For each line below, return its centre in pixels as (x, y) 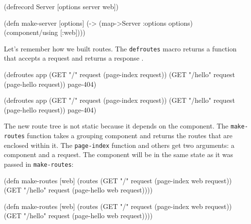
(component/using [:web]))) (45, 32)
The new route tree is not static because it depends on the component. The (116, 126)
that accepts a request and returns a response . (74, 58)
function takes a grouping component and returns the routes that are (130, 136)
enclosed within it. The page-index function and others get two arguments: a (119, 145)
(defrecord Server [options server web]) (61, 6)
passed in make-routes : (39, 164)
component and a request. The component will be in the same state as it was (119, 154)
